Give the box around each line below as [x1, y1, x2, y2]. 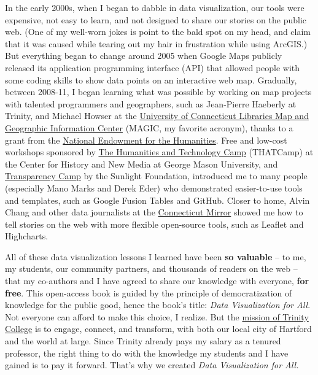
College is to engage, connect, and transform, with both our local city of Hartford [5, 322, 312, 335]
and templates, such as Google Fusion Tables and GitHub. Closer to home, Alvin [5, 193, 310, 206]
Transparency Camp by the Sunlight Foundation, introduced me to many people [5, 169, 308, 182]
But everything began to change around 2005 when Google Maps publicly [5, 49, 282, 62]
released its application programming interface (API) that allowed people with [5, 61, 300, 74]
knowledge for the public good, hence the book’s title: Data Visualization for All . [5, 298, 311, 311]
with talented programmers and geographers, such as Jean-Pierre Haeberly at [5, 97, 297, 110]
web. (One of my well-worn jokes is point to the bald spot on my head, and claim [5, 25, 311, 38]
